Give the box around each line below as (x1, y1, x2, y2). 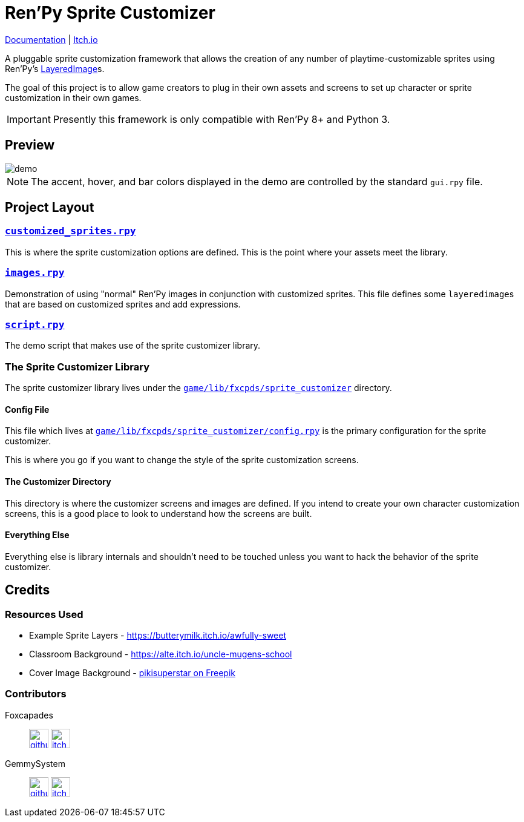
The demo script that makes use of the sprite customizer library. (5, 340, 261, 351)
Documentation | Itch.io (5, 34, 98, 45)
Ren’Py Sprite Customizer (5, 2, 215, 23)
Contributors (5, 688, 67, 700)
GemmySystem (5, 758, 65, 769)
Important (7, 113, 51, 125)
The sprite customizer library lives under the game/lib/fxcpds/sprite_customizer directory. (5, 383, 392, 393)
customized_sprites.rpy (5, 225, 136, 237)
